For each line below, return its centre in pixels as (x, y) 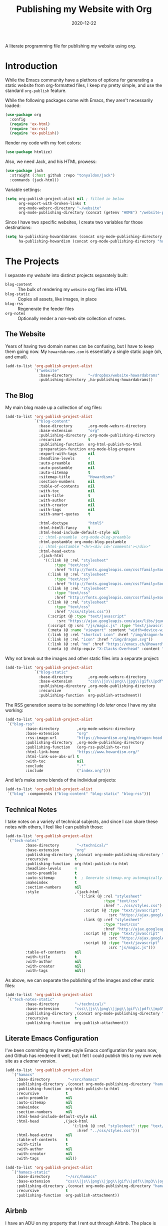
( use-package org (23, 114)
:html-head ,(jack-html (52, 1121)
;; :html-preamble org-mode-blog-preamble (85, 537)
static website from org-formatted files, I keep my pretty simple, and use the (84, 85)
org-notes (15, 313)
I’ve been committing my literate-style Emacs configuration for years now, (81, 1050)
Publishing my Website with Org (84, 9)
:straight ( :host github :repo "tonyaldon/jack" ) (62, 175)
